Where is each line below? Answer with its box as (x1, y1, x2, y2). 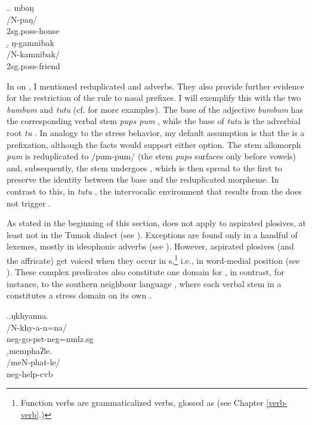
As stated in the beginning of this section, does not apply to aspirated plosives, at (7, 217, 306, 229)
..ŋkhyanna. (7, 309, 49, 321)
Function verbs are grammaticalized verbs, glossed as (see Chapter (20, 396, 264, 409)
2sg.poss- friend (7, 59, 60, 72)
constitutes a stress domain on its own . (7, 289, 152, 301)
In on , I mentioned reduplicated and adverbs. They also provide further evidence (7, 79, 304, 92)
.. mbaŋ (7, 1, 34, 13)
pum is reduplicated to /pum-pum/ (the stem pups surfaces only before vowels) (7, 150, 296, 162)
